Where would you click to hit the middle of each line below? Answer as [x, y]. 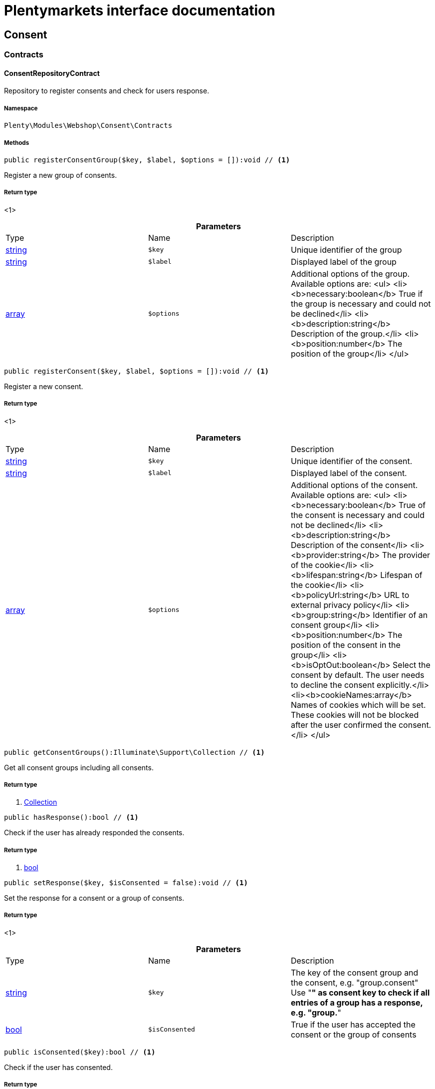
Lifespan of [401, 575]
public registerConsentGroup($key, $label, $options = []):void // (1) [147, 160]
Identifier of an [400, 615]
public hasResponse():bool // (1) [71, 817]
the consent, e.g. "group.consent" [354, 982]
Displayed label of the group [343, 262]
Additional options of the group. [350, 273]
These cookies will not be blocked [355, 715]
